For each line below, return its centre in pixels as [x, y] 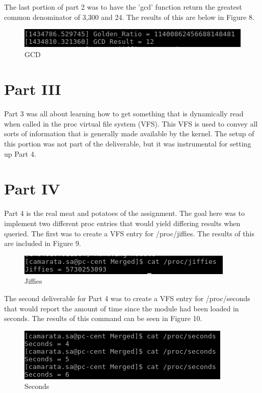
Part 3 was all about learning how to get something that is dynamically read [124, 114]
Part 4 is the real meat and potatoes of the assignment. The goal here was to [124, 213]
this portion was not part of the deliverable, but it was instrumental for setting [128, 144]
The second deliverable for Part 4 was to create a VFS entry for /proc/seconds [127, 298]
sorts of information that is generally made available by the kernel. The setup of [129, 133]
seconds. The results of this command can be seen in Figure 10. [103, 318]
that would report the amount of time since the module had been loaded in [122, 308]
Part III [33, 89]
